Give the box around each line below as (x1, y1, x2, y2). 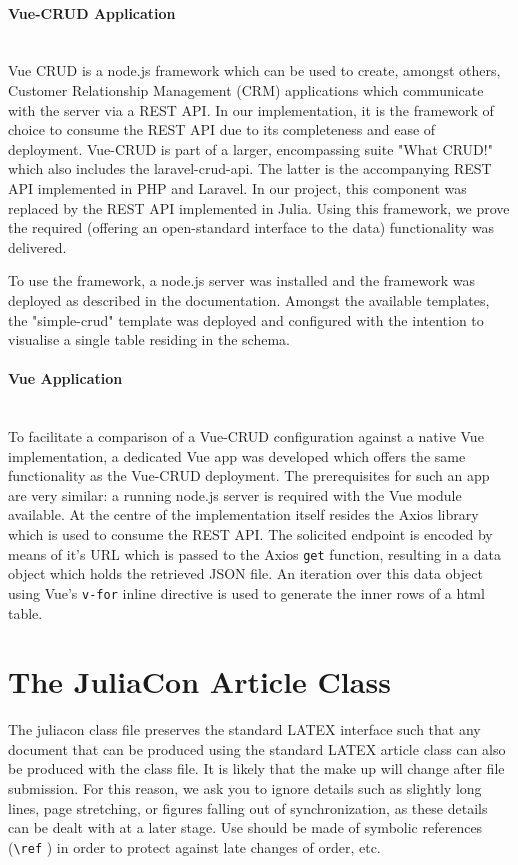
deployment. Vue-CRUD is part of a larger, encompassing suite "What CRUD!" (8, 138, 493, 159)
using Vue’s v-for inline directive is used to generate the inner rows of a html (8, 582, 485, 603)
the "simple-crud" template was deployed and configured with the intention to (8, 309, 484, 330)
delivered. (8, 236, 67, 257)
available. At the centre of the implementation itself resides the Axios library (8, 504, 479, 525)
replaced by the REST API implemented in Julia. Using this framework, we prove (8, 197, 510, 218)
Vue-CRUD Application (8, 2, 176, 23)
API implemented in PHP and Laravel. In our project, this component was (8, 177, 467, 198)
